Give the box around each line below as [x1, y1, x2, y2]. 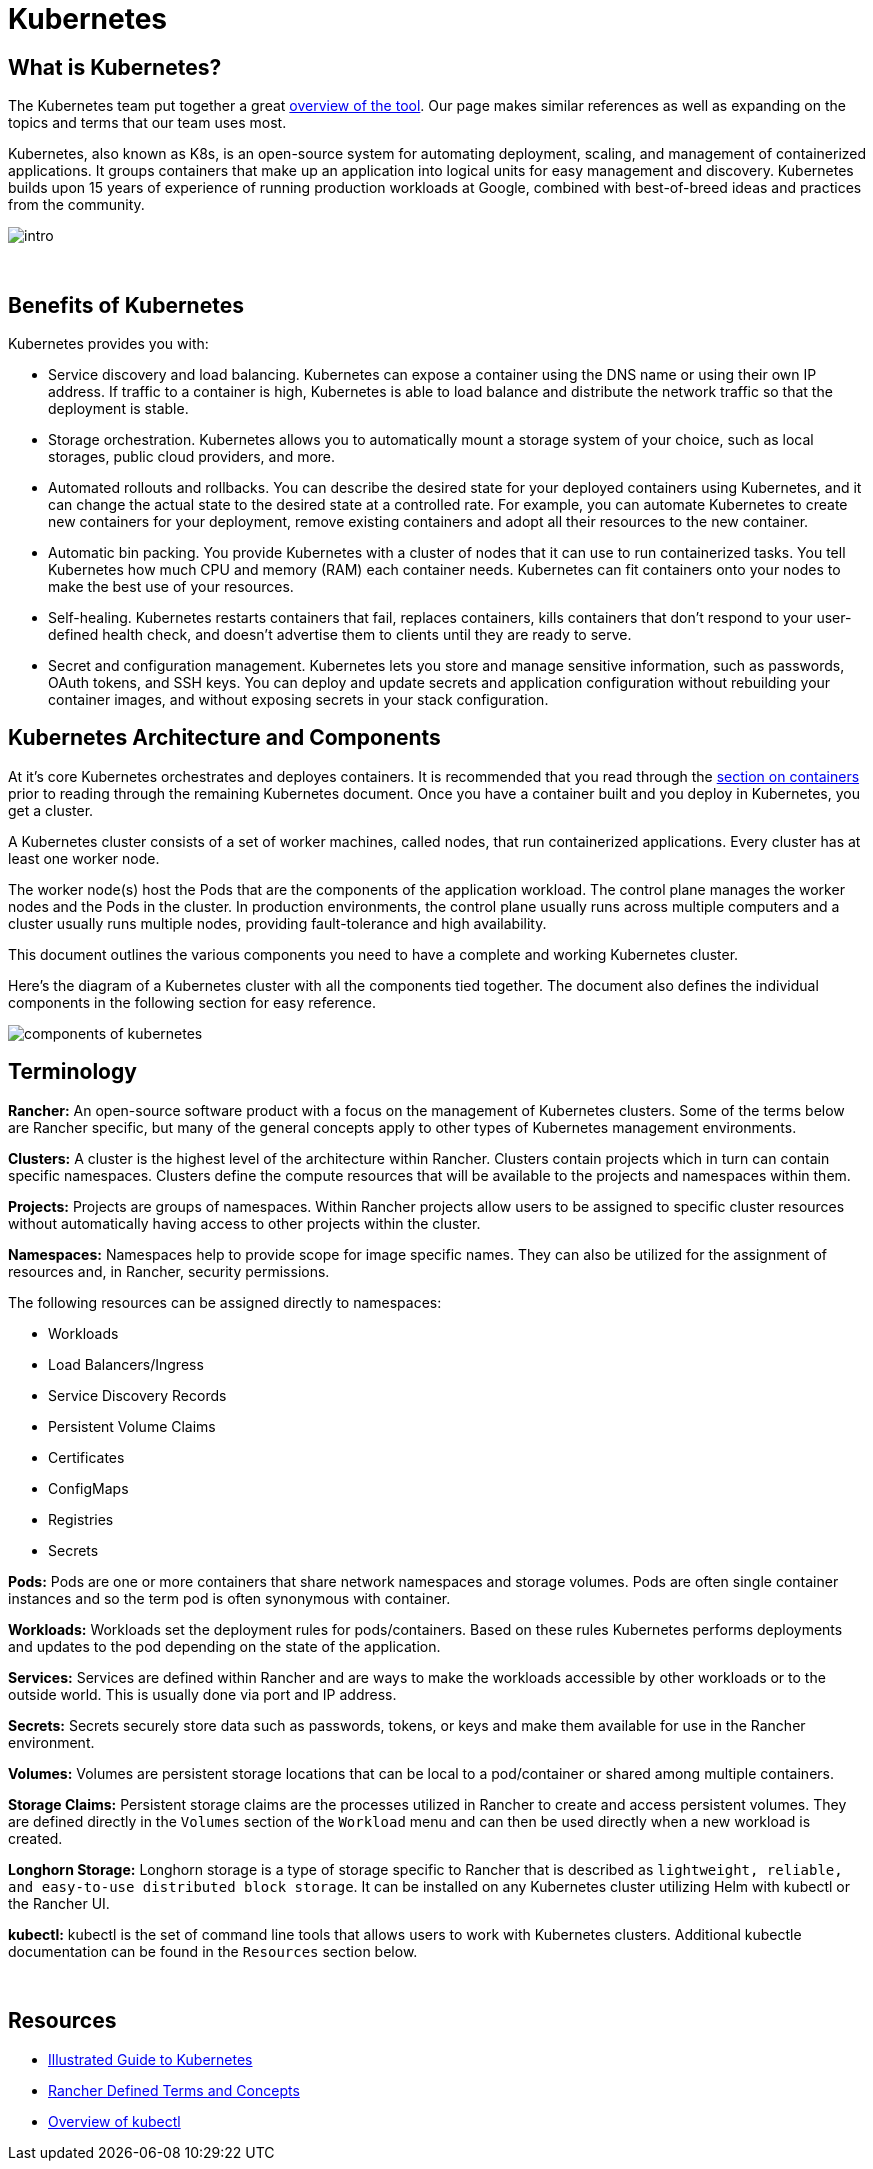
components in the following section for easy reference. [8, 993, 377, 1011]
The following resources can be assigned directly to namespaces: [8, 1293, 442, 1311]
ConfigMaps [48, 1479, 129, 1497]
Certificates [48, 1448, 125, 1466]
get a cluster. [8, 801, 94, 819]
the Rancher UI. [8, 1894, 110, 1912]
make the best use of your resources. [48, 578, 294, 596]
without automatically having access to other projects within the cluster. [8, 1214, 481, 1232]
